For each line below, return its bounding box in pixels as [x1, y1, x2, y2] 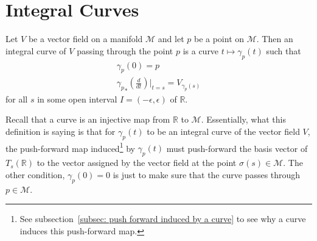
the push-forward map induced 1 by [5, 140, 135, 154]
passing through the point [77, 44, 173, 57]
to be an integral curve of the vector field [147, 124, 300, 137]
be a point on [193, 32, 245, 45]
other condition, [5, 168, 65, 181]
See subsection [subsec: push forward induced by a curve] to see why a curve [19, 212, 306, 225]
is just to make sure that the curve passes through [113, 168, 301, 181]
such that [266, 44, 301, 57]
